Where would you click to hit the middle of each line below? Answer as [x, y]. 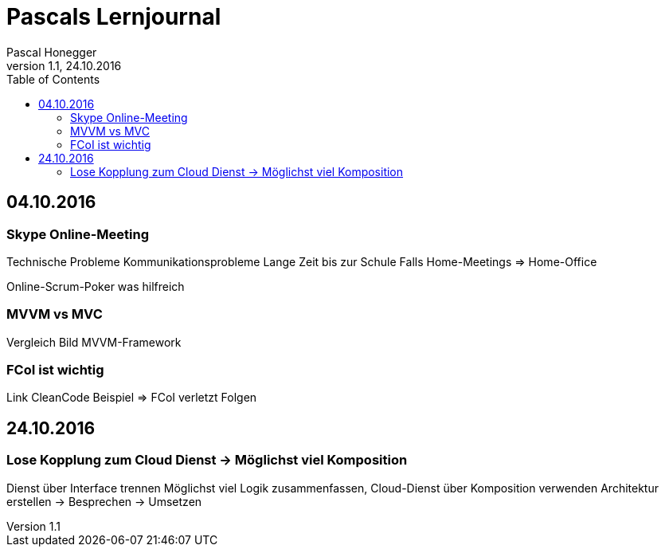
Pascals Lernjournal [114, 17]
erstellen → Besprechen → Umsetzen [104, 501]
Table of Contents [53, 79]
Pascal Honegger [52, 52]
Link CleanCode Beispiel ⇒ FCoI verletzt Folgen [132, 398]
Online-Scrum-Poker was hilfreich [96, 286]
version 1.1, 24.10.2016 [64, 65]
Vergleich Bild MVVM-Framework [94, 342]
